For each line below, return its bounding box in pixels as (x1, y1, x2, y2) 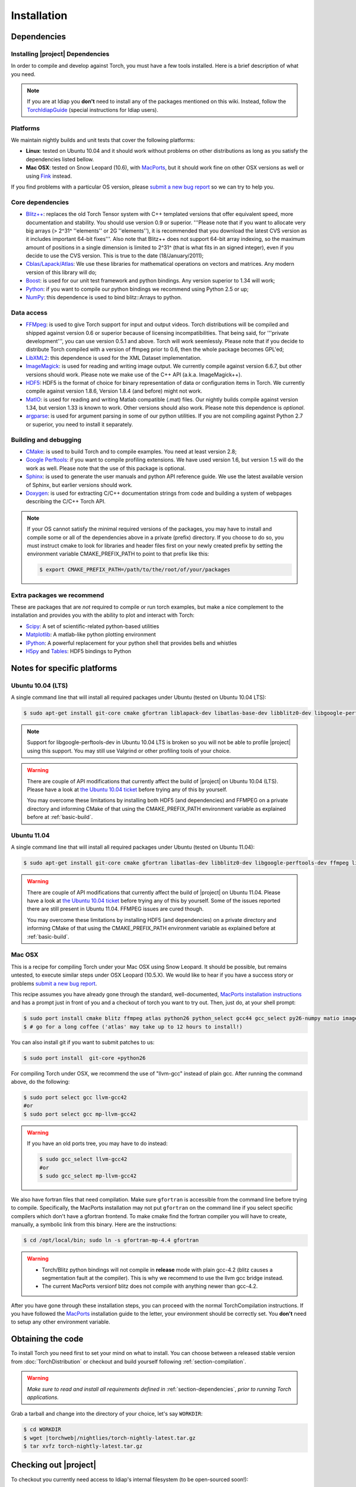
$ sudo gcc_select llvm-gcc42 (39, 1156, 128, 1163)
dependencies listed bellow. (26, 155, 94, 163)
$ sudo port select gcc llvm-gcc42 (23, 1094, 127, 1101)
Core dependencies (11, 198, 69, 206)
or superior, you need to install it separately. (26, 421, 133, 428)
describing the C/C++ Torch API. (26, 498, 106, 505)
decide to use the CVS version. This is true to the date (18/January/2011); (26, 252, 204, 259)
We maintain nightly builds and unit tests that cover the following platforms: (11, 137, 195, 144)
